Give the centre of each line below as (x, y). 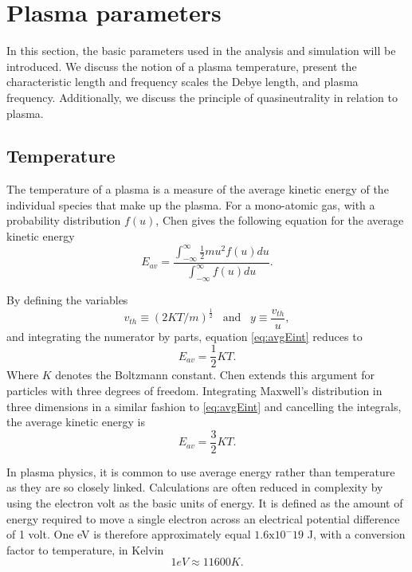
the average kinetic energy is (76, 422)
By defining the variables (67, 300)
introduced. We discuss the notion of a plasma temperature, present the (182, 66)
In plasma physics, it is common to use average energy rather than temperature (201, 471)
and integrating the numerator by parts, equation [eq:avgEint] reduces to (184, 336)
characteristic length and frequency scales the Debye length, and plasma (182, 82)
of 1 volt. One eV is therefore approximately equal (129, 534)
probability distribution (64, 220)
